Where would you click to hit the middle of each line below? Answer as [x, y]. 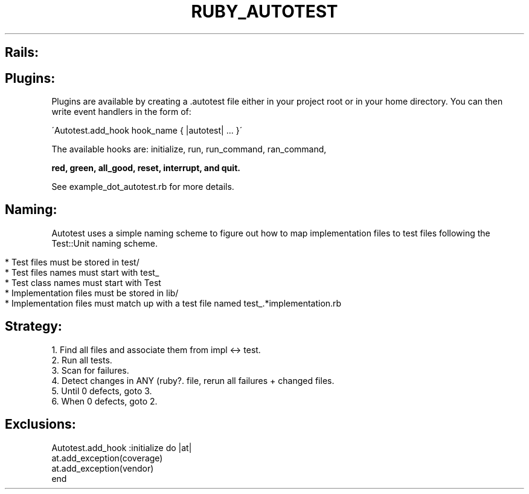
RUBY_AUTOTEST [264, 11]
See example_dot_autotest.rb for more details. [143, 187]
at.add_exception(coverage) [107, 458]
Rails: [22, 53]
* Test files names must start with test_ [82, 272]
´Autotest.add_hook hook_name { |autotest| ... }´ [147, 131]
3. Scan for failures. [90, 370]
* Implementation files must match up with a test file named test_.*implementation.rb [173, 303]
